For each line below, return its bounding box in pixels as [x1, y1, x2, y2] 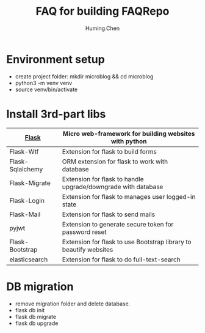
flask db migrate [15, 313, 57, 320]
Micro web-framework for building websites [63, 129, 195, 138]
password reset [62, 228, 107, 236]
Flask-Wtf [9, 147, 39, 155]
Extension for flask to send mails [62, 210, 156, 219]
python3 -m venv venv [15, 79, 73, 86]
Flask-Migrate [9, 179, 51, 187]
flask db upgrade [15, 320, 59, 327]
